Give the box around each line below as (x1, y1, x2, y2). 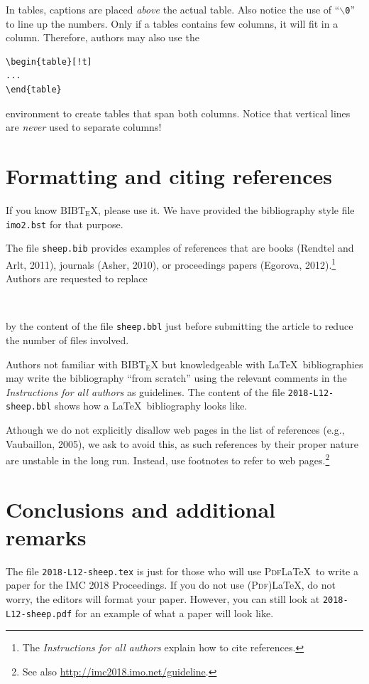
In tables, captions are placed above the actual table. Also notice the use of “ (6, 2, 340, 16)
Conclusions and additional (6, 494, 276, 523)
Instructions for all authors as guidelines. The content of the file (6, 384, 285, 399)
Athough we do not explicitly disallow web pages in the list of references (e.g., (6, 422, 345, 437)
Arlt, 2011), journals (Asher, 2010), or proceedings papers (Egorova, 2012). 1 (6, 255, 336, 272)
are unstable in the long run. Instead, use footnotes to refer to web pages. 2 (6, 451, 330, 467)
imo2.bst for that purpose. (6, 216, 123, 231)
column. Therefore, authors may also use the (6, 30, 199, 45)
